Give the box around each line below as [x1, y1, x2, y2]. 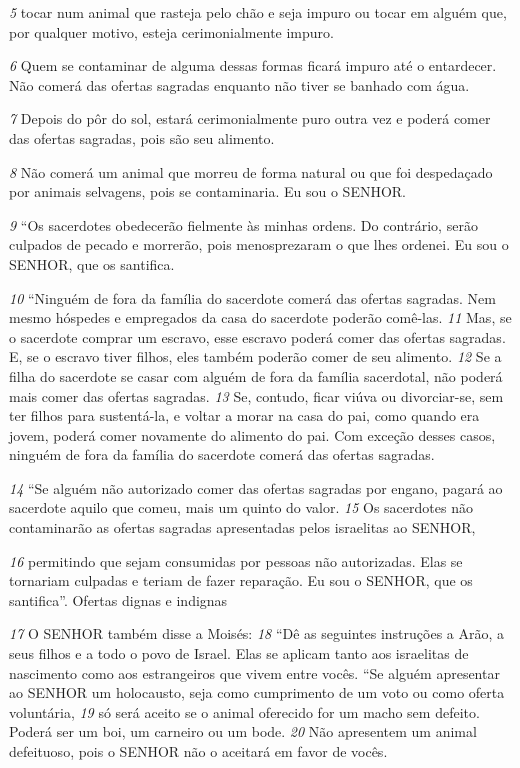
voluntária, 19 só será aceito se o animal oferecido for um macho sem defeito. [9, 701, 480, 722]
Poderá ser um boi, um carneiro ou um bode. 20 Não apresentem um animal [9, 721, 477, 742]
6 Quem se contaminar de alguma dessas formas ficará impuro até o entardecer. [9, 55, 497, 76]
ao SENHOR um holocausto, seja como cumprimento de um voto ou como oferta [9, 682, 505, 703]
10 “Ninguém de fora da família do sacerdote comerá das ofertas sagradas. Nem [9, 287, 496, 308]
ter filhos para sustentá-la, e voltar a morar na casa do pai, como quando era [9, 405, 480, 426]
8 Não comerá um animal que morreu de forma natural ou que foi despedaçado [9, 161, 493, 182]
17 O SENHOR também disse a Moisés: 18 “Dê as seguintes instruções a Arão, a [9, 623, 505, 644]
